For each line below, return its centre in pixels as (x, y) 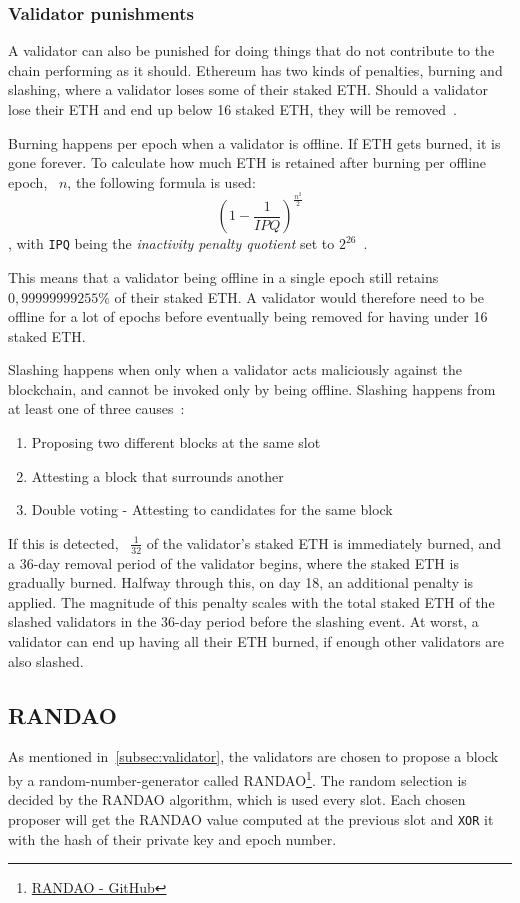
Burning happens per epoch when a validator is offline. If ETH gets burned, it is (254, 142)
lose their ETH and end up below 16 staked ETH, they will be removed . (233, 109)
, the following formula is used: (161, 181)
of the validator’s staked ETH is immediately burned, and (324, 542)
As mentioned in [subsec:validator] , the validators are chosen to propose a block (253, 756)
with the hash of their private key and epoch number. (172, 838)
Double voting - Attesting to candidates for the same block (212, 509)
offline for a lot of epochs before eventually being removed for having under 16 (248, 316)
